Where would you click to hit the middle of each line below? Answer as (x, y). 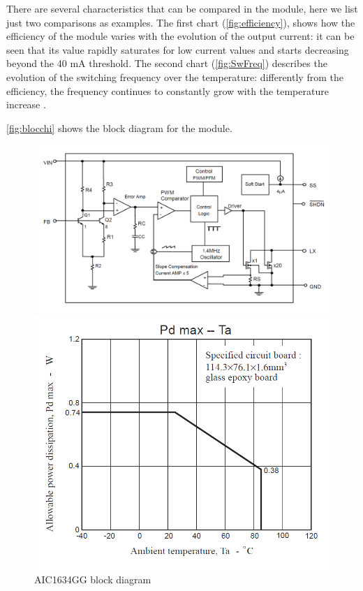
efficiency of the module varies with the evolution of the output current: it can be (180, 36)
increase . (26, 104)
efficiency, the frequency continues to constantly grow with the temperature (168, 90)
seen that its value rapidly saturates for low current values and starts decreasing (178, 49)
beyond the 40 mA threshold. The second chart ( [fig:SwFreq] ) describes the (167, 63)
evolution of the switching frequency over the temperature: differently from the (175, 76)
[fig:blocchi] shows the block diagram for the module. (119, 127)
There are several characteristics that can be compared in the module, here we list (182, 8)
